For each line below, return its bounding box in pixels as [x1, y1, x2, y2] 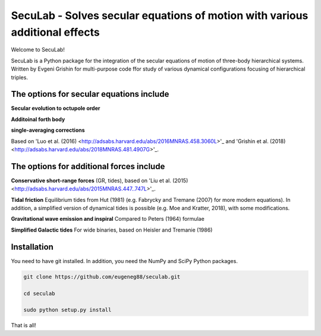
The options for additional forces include [11, 161, 165, 172]
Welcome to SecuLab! [11, 46, 65, 53]
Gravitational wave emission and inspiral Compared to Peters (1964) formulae [11, 215, 204, 223]
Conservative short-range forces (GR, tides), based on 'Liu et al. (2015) [11, 177, 188, 184]
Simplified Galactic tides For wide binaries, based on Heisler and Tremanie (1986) [11, 226, 213, 233]
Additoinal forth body [11, 116, 65, 123]
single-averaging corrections [11, 126, 86, 134]
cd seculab [23, 290, 55, 297]
